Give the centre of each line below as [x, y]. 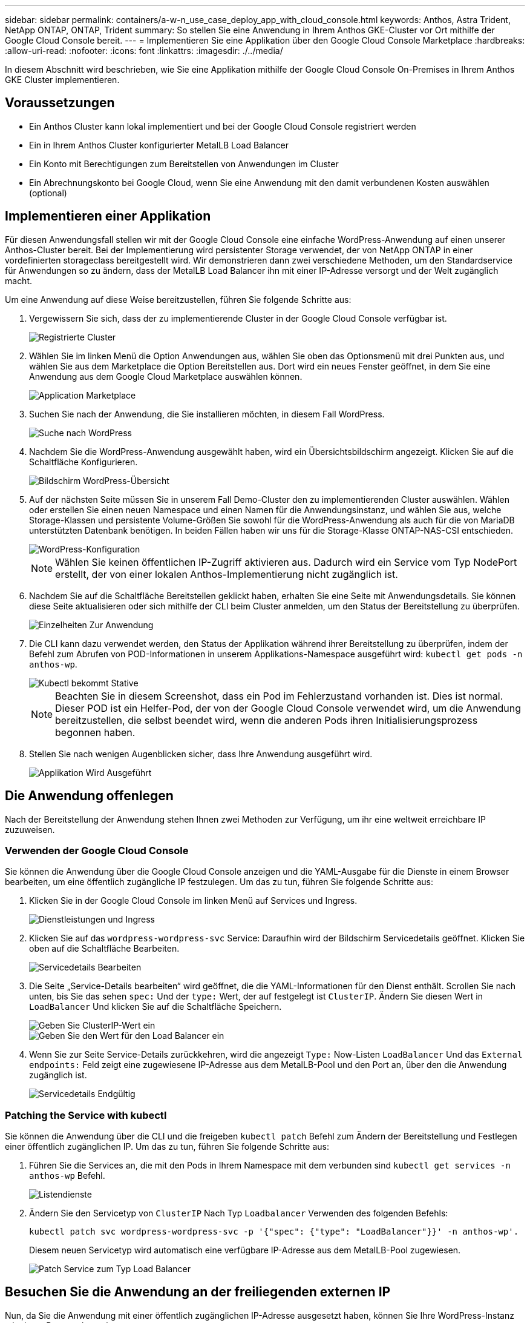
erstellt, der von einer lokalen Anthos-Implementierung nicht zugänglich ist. [227, 574]
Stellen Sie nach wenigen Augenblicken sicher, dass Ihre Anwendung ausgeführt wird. [201, 754]
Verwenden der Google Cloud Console [97, 850]
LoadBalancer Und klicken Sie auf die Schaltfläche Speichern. [155, 1007]
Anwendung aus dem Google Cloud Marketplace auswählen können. [166, 376]
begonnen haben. [95, 732]
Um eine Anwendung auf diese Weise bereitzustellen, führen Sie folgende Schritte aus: [178, 299]
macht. [19, 280]
